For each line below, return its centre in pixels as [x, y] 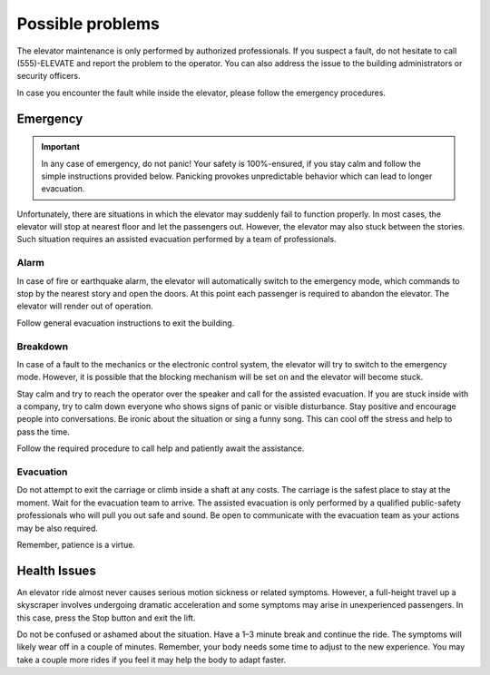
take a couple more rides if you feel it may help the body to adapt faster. [152, 660]
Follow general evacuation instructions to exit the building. [126, 323]
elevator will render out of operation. [85, 306]
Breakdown [42, 347]
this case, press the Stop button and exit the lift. [106, 618]
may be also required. [58, 528]
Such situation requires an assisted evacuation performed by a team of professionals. [176, 240]
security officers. [49, 76]
